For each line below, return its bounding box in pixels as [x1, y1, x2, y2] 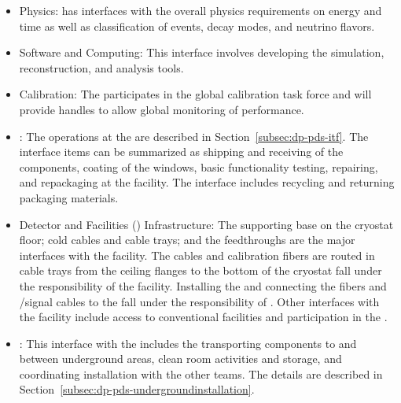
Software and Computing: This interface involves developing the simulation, [19, 44, 384, 61]
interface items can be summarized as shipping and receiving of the [19, 143, 344, 160]
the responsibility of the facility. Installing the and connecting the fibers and [19, 277, 387, 294]
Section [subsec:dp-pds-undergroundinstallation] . [19, 381, 255, 397]
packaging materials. [19, 189, 119, 205]
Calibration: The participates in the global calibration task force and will [19, 86, 372, 102]
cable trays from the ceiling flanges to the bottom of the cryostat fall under [19, 262, 382, 279]
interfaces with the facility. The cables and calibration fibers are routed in [19, 246, 375, 263]
